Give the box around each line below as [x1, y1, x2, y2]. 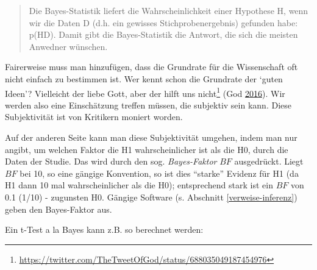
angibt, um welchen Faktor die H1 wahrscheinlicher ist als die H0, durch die [5, 143, 288, 155]
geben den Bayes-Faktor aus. [5, 202, 112, 215]
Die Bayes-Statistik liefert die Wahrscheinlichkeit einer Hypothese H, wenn [29, 4, 308, 16]
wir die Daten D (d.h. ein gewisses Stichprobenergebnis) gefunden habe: [29, 16, 298, 29]
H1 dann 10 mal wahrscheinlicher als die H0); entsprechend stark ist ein [5, 179, 273, 191]
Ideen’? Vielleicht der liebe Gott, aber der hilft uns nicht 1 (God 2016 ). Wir [5, 85, 285, 99]
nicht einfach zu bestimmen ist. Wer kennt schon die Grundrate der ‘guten [5, 72, 283, 85]
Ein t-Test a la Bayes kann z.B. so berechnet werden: [5, 223, 204, 236]
